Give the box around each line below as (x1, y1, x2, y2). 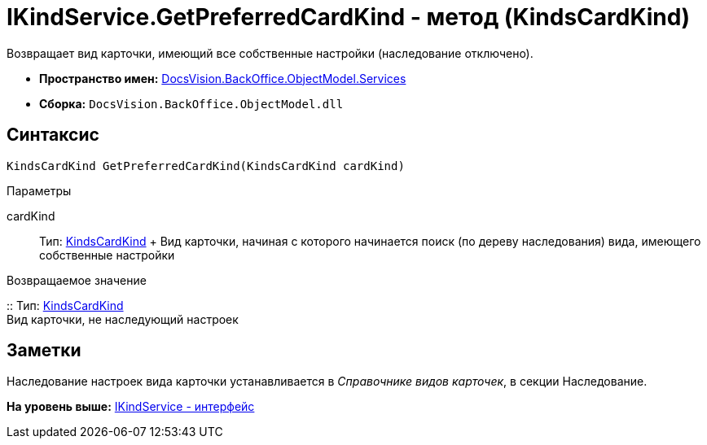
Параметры (7, 183, 72, 198)
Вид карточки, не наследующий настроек (7, 312, 239, 326)
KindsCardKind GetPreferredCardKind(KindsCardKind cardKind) (7, 159, 405, 172)
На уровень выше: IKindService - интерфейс (7, 399, 255, 414)
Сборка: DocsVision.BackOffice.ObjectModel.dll (39, 96, 344, 111)
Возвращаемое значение (7, 273, 147, 287)
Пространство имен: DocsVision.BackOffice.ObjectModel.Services (39, 71, 406, 85)
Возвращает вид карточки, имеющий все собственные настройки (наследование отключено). (7, 46, 534, 60)
